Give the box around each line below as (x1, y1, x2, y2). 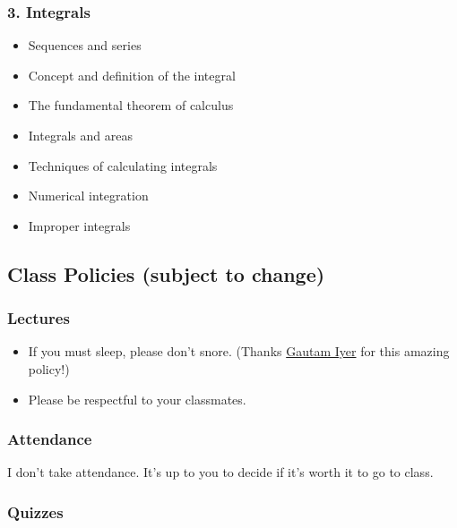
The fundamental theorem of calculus (28, 96, 234, 115)
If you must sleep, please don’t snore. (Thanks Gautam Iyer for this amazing (28, 342, 450, 361)
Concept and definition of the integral (28, 65, 236, 84)
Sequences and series (28, 36, 142, 55)
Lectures (7, 307, 70, 329)
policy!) (28, 359, 70, 378)
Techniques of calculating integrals (28, 156, 218, 175)
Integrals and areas (28, 126, 133, 144)
